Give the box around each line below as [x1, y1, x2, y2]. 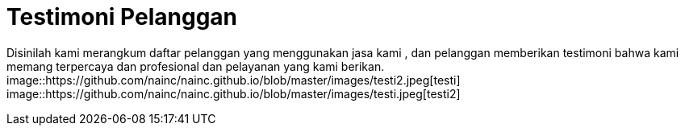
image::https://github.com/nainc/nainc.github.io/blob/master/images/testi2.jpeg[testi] [6, 72, 461, 87]
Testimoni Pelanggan [6, 3, 238, 31]
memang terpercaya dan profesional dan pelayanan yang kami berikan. [6, 59, 385, 73]
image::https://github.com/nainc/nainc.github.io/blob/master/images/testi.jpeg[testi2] [6, 86, 461, 101]
